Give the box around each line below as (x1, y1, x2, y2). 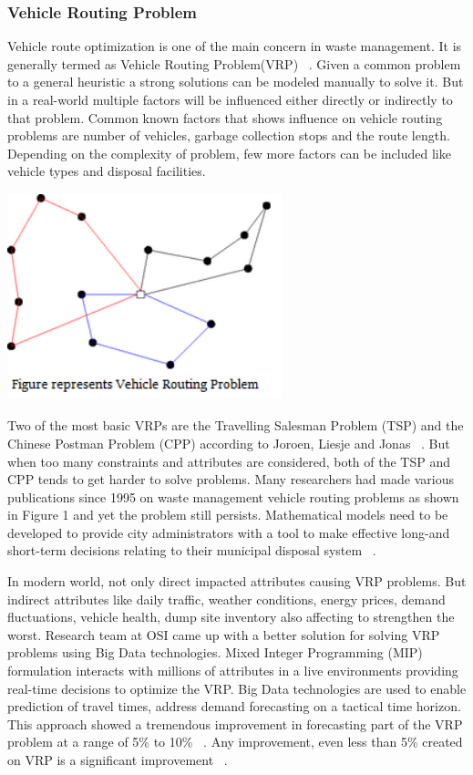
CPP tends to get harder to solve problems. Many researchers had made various (7, 470, 454, 489)
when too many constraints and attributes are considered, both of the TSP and (7, 451, 451, 470)
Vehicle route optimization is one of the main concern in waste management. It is (7, 36, 462, 56)
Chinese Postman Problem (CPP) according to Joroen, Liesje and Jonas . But (7, 433, 450, 452)
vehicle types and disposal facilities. (7, 161, 206, 181)
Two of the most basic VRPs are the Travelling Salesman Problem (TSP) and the (7, 416, 464, 435)
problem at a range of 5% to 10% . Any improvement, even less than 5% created (7, 732, 463, 751)
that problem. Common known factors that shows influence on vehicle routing (7, 108, 443, 127)
